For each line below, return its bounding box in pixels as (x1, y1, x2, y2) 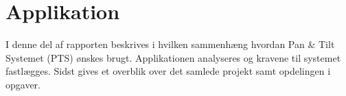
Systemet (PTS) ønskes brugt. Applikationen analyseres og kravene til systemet (5, 50, 341, 64)
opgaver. (5, 77, 41, 91)
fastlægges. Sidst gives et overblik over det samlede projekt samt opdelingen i (5, 64, 331, 78)
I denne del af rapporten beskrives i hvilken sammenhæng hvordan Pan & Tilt (5, 37, 335, 51)
